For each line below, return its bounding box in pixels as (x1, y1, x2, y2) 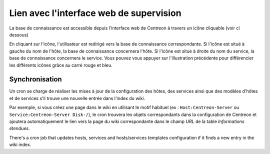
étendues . (9, 125, 30, 131)
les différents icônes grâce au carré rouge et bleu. (9, 62, 112, 68)
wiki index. (9, 141, 31, 147)
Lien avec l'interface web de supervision (9, 7, 182, 18)
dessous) (9, 31, 28, 37)
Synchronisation (9, 75, 62, 83)
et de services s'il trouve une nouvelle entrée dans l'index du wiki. (9, 95, 145, 101)
